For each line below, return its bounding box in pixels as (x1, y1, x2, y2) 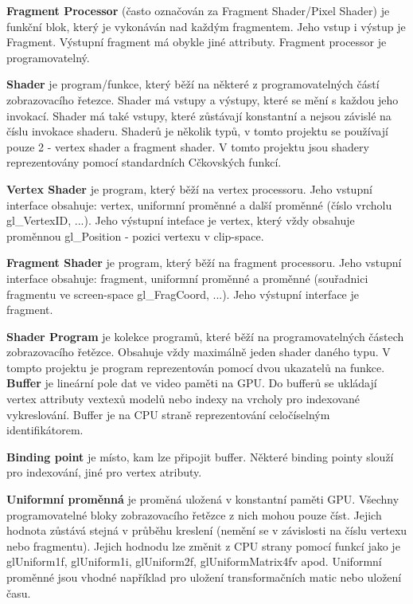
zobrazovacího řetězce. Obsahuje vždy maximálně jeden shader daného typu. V (6, 343, 391, 360)
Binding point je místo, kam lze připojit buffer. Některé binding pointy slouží (6, 448, 394, 465)
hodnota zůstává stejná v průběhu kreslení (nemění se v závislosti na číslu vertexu (6, 522, 407, 539)
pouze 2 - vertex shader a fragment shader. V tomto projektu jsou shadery (6, 138, 369, 155)
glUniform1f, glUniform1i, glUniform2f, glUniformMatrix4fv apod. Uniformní (6, 553, 382, 570)
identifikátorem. (6, 422, 84, 438)
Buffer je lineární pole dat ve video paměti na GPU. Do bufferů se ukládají (6, 375, 377, 391)
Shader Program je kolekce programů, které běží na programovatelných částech (6, 327, 404, 344)
